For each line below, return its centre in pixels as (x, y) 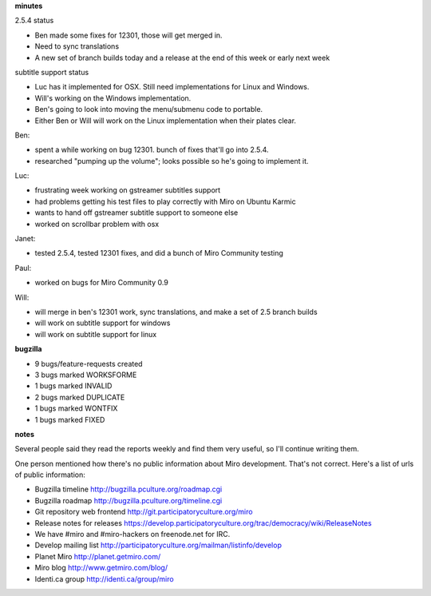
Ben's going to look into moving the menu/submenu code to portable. (149, 109)
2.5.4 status (34, 21)
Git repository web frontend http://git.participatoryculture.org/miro (144, 512)
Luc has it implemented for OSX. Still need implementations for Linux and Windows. (172, 87)
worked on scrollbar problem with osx (97, 224)
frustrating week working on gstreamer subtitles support (128, 190)
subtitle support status (52, 72)
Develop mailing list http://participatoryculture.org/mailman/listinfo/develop (158, 545)
